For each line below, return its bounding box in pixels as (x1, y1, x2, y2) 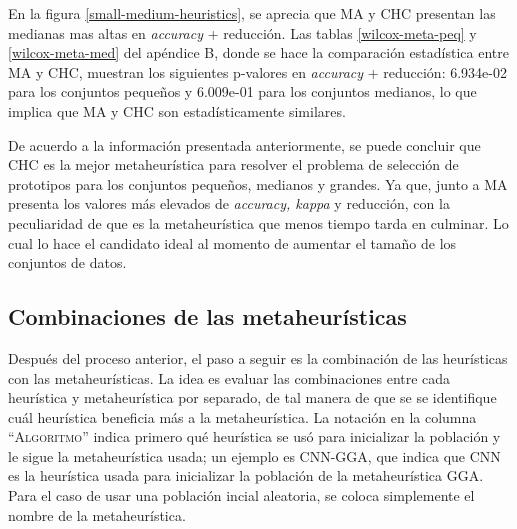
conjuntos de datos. (8, 252, 127, 273)
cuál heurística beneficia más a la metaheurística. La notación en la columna (8, 406, 477, 427)
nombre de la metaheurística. (8, 504, 186, 525)
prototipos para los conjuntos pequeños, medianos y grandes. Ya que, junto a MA (8, 173, 508, 194)
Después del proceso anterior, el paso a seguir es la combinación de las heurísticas (8, 347, 508, 368)
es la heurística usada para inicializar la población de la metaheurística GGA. (8, 465, 484, 486)
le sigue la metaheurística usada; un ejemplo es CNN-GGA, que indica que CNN (8, 445, 501, 466)
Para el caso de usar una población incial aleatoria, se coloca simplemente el (8, 485, 475, 506)
